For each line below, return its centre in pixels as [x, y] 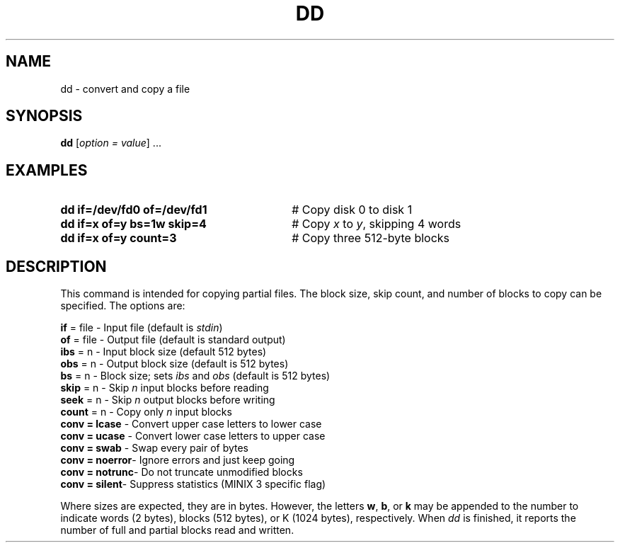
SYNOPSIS [44, 116]
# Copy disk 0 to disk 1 [352, 210]
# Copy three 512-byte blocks [371, 238]
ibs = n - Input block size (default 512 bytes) [163, 352]
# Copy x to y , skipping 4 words [377, 224]
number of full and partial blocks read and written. [177, 530]
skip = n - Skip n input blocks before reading [165, 388]
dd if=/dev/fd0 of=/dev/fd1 [134, 210]
